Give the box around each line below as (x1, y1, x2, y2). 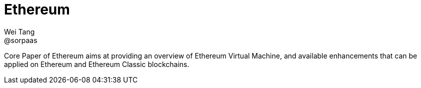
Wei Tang (4, 27, 35, 36)
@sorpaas (4, 35, 37, 44)
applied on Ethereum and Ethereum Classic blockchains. (4, 59, 189, 68)
